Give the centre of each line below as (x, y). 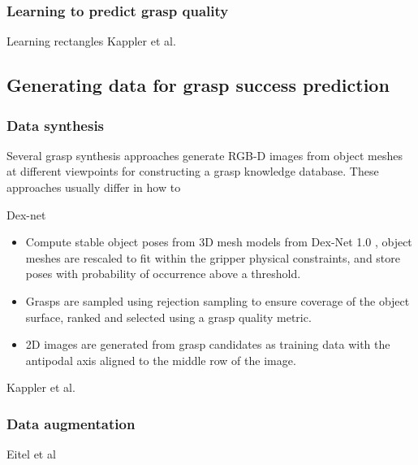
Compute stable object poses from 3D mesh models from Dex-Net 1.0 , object (219, 242)
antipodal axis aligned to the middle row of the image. (161, 360)
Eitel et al (31, 454)
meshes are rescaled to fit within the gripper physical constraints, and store (213, 257)
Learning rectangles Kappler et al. (91, 41)
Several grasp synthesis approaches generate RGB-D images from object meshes (205, 155)
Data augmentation (71, 423)
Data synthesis (56, 125)
